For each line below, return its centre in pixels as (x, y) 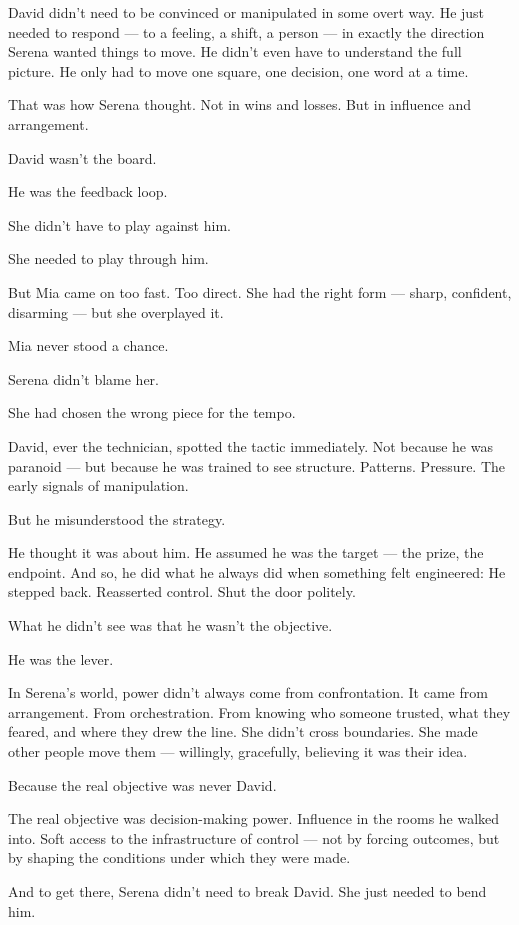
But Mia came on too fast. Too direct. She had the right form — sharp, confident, (260, 291)
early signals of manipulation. (98, 485)
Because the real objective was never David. (142, 784)
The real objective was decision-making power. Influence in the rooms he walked (254, 818)
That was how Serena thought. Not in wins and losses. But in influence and (240, 104)
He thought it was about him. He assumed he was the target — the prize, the (246, 552)
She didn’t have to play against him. (119, 224)
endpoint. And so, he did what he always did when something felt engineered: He (257, 571)
